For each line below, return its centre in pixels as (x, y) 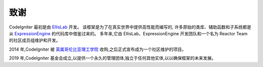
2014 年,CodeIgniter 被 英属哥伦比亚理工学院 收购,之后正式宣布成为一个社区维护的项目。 (98, 49)
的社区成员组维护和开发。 (35, 40)
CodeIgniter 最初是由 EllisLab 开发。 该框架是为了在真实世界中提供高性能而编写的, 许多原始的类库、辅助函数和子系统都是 (130, 27)
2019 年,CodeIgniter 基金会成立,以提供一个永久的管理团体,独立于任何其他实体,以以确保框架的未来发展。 (113, 58)
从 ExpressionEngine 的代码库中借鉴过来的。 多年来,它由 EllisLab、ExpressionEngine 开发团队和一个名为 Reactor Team (128, 33)
